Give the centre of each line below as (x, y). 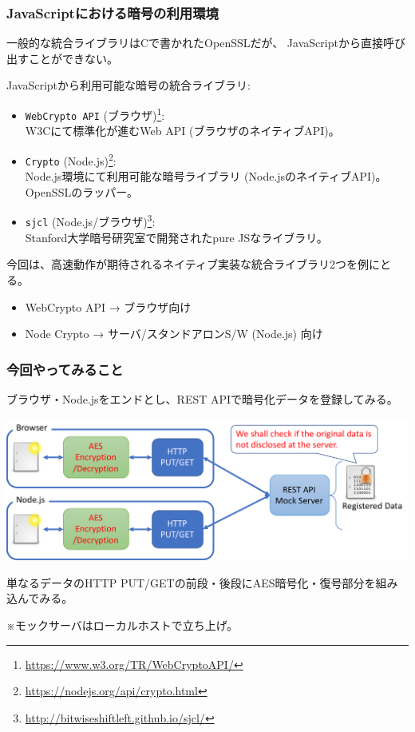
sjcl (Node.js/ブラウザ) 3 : (90, 221)
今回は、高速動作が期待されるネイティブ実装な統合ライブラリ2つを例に (193, 264)
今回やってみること (65, 369)
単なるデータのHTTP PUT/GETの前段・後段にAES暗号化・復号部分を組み (202, 582)
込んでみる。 (40, 598)
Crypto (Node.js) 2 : (71, 159)
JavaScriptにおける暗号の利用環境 (113, 12)
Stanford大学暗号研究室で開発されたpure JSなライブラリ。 (176, 237)
